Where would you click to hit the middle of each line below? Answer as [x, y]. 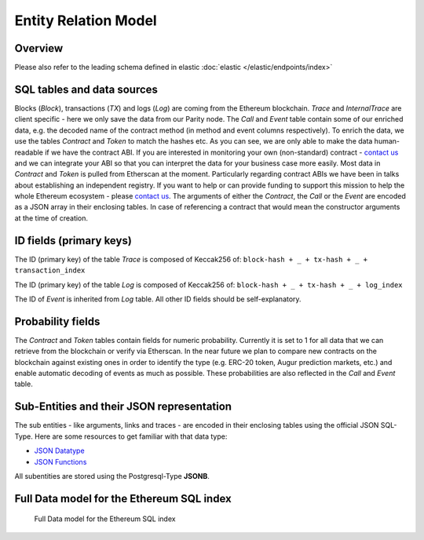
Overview [39, 48]
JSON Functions [60, 462]
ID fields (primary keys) [73, 241]
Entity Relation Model [86, 20]
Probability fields [57, 321]
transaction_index [50, 270]
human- [387, 141]
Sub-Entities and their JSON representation [123, 407]
